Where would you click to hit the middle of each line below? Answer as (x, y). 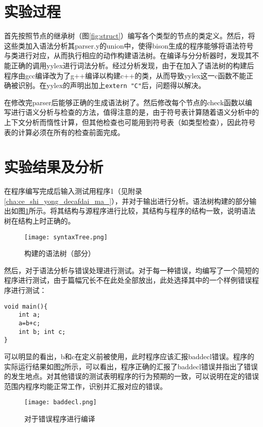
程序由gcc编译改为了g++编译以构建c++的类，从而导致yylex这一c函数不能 (125, 75)
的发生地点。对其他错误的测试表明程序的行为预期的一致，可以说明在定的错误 (131, 376)
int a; (29, 315)
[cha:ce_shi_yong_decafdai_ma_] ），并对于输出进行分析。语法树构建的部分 (127, 201)
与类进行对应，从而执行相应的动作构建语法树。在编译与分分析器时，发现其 (128, 55)
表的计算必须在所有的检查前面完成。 (64, 132)
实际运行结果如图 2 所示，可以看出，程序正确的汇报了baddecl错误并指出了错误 (131, 366)
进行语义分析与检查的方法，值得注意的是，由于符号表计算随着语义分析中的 (135, 112)
